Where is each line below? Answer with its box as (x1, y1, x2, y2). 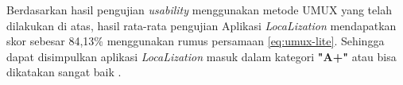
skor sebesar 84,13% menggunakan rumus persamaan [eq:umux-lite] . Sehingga (6, 33, 385, 49)
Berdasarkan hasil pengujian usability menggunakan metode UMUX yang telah (6, 2, 392, 17)
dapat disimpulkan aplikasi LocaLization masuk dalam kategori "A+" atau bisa (6, 48, 397, 64)
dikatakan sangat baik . (6, 64, 122, 80)
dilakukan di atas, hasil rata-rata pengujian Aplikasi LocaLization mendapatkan (6, 17, 397, 33)
